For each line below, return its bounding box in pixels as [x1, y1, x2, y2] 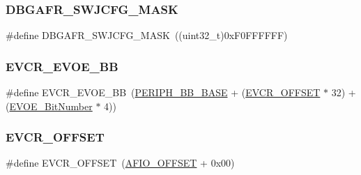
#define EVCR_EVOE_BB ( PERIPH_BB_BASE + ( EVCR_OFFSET [6, 85, 321, 100]
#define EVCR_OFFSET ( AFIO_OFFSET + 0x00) [6, 155, 235, 170]
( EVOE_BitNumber [6, 98, 93, 113]
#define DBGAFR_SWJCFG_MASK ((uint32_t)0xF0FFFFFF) [6, 28, 288, 43]
